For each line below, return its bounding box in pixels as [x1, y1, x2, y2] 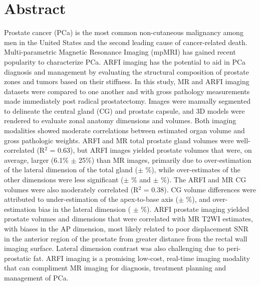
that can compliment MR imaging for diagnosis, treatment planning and [4, 262, 226, 273]
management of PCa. [4, 272, 69, 282]
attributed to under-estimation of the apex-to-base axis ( [4, 194, 178, 204]
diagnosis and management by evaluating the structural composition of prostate [4, 66, 249, 77]
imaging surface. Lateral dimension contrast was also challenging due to [4, 243, 224, 253]
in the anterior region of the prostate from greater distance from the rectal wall [4, 233, 247, 243]
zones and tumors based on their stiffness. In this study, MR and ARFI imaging [4, 76, 249, 87]
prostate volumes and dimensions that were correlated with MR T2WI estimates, [4, 213, 253, 224]
